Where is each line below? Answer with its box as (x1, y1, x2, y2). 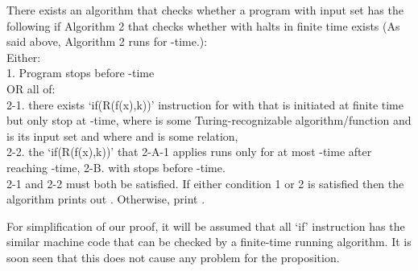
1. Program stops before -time (6, 64, 155, 81)
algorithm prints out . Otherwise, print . (6, 191, 205, 207)
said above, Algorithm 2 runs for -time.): (6, 33, 208, 50)
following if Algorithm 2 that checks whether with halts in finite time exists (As (6, 17, 400, 34)
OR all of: (6, 80, 56, 96)
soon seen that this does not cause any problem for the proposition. (6, 248, 340, 265)
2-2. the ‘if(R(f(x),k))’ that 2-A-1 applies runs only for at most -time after (6, 143, 372, 160)
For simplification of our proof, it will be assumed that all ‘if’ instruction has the (6, 217, 405, 234)
